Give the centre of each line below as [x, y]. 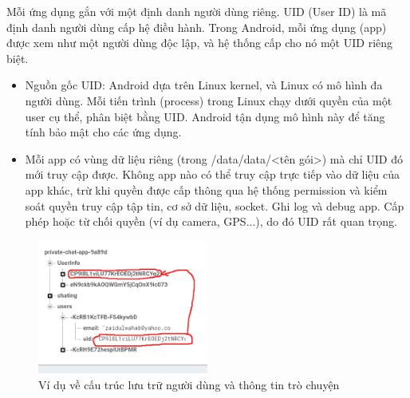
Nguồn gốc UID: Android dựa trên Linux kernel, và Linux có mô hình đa [204, 85]
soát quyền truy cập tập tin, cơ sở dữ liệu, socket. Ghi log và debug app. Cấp [215, 205]
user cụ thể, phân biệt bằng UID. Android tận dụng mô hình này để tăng [205, 116]
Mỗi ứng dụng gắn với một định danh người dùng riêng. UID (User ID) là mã [197, 11]
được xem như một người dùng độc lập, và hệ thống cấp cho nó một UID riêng [200, 43]
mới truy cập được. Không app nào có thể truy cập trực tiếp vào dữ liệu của [212, 174]
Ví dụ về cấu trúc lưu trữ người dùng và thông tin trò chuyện [189, 385]
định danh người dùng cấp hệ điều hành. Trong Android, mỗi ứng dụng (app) [197, 27]
